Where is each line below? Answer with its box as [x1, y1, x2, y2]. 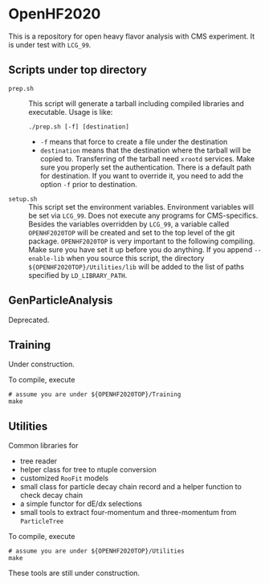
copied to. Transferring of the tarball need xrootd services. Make [39, 153, 255, 163]
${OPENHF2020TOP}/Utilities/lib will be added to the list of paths [28, 262, 245, 272]
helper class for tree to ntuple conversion [19, 465, 157, 475]
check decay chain [19, 491, 83, 500]
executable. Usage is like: [28, 107, 113, 116]
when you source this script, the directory [66, 253, 205, 263]
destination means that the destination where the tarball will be [39, 145, 251, 155]
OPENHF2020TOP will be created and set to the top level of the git [28, 227, 235, 237]
